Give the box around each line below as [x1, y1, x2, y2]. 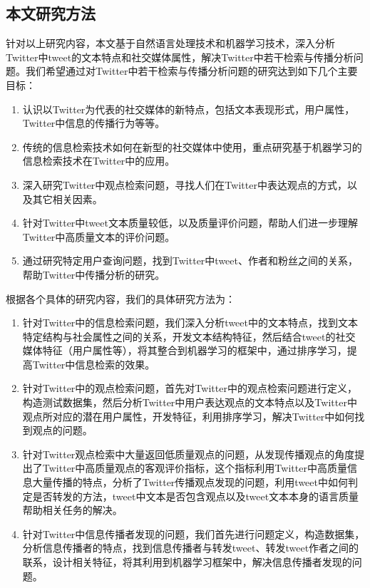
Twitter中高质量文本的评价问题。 [22, 229, 175, 244]
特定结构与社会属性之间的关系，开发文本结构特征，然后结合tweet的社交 [22, 329, 356, 344]
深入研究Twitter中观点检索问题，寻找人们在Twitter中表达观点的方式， [22, 177, 347, 192]
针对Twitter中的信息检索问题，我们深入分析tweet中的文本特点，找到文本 [22, 315, 358, 330]
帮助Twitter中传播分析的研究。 [22, 267, 165, 282]
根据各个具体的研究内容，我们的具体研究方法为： [6, 291, 235, 306]
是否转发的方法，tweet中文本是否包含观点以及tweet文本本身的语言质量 [32, 488, 359, 503]
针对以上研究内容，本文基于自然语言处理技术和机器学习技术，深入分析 [6, 36, 335, 51]
